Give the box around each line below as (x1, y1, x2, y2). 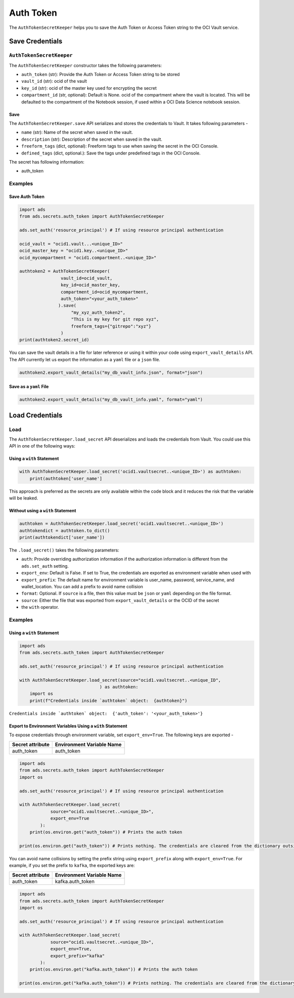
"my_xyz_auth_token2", (71, 309, 126, 315)
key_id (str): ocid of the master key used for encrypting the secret (21, 85, 157, 91)
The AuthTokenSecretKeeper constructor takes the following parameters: (9, 62, 162, 68)
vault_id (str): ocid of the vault (21, 78, 87, 84)
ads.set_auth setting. (21, 563, 69, 569)
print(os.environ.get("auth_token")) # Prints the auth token (29, 829, 182, 835)
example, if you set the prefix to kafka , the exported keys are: (9, 863, 135, 869)
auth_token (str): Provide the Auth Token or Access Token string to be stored (21, 72, 180, 77)
